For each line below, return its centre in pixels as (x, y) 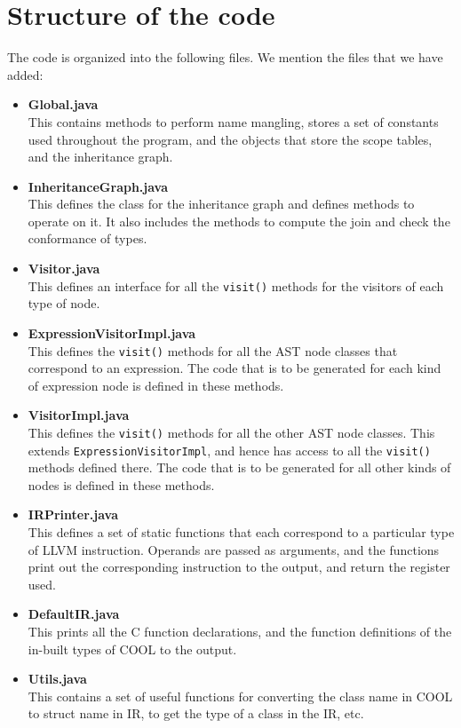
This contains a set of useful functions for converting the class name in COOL (240, 696)
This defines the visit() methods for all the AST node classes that (213, 350)
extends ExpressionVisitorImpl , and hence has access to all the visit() (229, 450)
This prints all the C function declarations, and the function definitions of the (240, 631)
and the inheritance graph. (100, 157)
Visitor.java (64, 269)
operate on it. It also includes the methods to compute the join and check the (239, 221)
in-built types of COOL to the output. (132, 649)
